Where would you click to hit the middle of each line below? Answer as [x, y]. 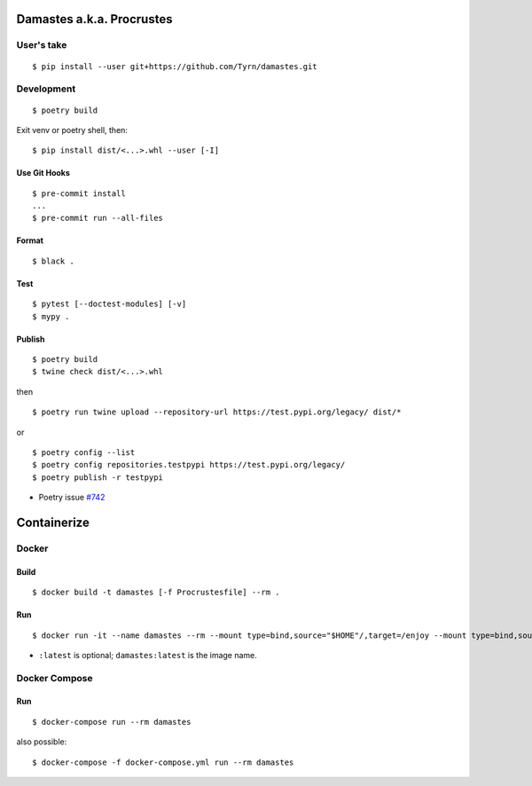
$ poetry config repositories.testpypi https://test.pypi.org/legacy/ [189, 465]
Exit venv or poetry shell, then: [72, 130]
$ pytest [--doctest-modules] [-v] [110, 304]
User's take [42, 45]
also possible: [42, 742]
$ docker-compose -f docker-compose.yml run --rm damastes [163, 762]
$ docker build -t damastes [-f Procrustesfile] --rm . [156, 593]
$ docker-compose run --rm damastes [112, 722]
